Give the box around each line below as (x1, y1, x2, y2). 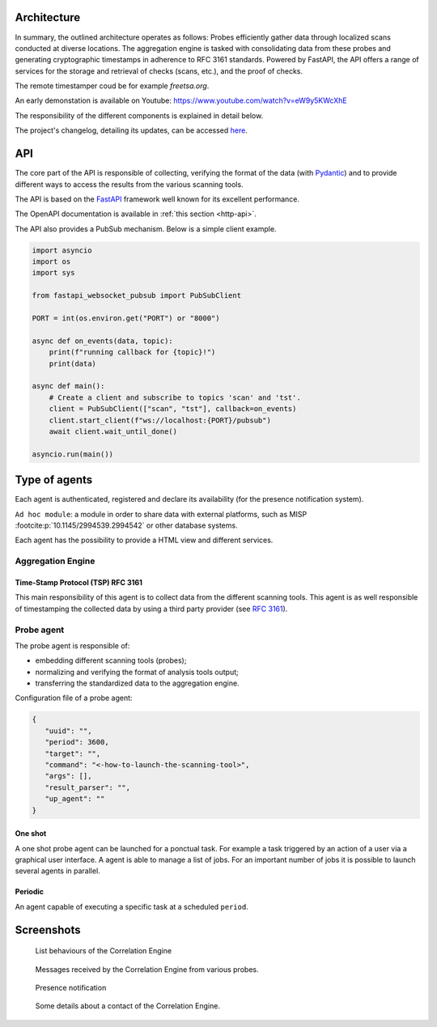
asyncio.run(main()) (32, 449, 113, 459)
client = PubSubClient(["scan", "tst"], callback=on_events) (49, 405, 297, 414)
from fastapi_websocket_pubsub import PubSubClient (32, 291, 242, 300)
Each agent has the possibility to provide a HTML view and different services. (15, 535, 274, 545)
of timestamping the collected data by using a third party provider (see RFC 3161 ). (15, 604, 288, 613)
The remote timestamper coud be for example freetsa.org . (15, 81, 210, 91)
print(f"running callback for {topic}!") (49, 348, 216, 357)
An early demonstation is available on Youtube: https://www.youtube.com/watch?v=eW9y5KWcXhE (15, 95, 347, 105)
